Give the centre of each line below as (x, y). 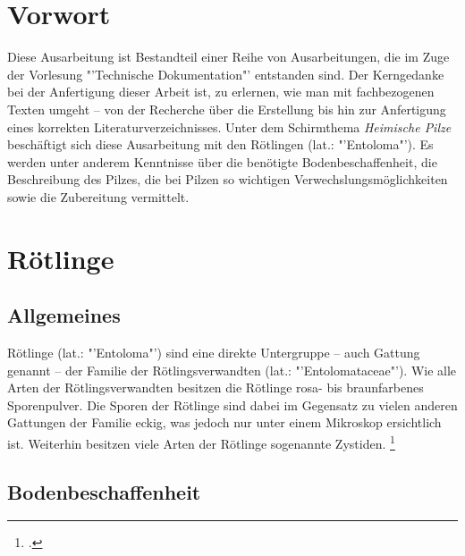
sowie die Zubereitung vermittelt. (98, 196)
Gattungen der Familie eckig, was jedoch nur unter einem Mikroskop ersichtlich (224, 422)
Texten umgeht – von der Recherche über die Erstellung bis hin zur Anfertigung (227, 109)
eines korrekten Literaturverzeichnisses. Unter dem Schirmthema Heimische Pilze (229, 126)
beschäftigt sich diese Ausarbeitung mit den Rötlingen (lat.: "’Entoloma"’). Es (220, 144)
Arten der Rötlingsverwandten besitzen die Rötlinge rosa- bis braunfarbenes (216, 388)
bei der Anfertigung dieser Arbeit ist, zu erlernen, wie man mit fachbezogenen (221, 92)
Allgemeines (64, 315)
